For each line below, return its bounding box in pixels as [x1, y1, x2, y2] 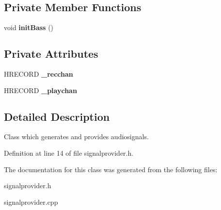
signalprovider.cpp [4, 196, 58, 207]
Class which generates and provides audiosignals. [4, 131, 149, 142]
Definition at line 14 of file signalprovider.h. [4, 147, 134, 158]
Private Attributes [4, 46, 98, 61]
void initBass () [4, 22, 54, 32]
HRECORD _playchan [4, 85, 77, 95]
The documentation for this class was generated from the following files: [4, 164, 218, 174]
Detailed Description [4, 109, 110, 124]
